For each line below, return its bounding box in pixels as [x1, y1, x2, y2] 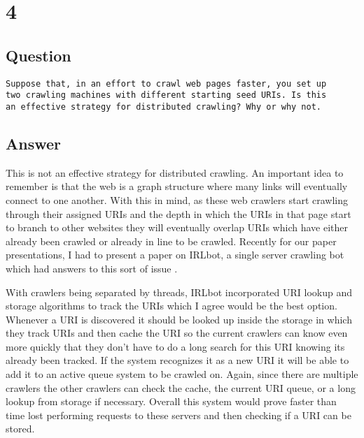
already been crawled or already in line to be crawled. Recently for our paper [6, 233, 337, 248]
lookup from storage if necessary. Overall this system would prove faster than [6, 394, 337, 409]
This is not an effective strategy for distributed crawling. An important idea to [6, 165, 344, 180]
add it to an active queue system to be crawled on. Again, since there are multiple [6, 367, 358, 381]
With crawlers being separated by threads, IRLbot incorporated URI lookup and [6, 284, 352, 299]
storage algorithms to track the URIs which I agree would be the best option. [6, 298, 337, 313]
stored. [6, 421, 35, 436]
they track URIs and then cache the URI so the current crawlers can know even [6, 326, 348, 340]
